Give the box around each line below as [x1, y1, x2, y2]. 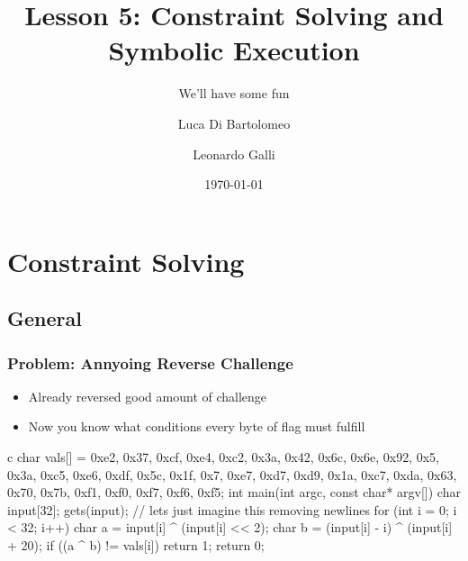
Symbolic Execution [108, 32, 360, 68]
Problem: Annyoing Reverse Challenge [7, 351, 293, 374]
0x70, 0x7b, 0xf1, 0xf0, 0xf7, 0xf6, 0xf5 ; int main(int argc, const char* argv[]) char [7, 483, 461, 502]
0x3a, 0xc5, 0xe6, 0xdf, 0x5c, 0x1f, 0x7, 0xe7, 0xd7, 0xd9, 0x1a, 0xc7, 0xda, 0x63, [7, 465, 457, 484]
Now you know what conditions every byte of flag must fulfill [28, 417, 365, 436]
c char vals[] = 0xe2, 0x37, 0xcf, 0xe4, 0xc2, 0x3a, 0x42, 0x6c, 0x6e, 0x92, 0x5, [7, 448, 439, 466]
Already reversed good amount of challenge [28, 386, 267, 405]
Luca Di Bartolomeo [177, 113, 291, 132]
